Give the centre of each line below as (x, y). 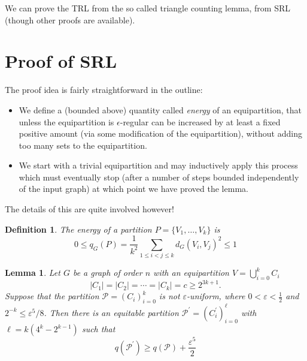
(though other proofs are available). (70, 19)
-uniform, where (216, 296)
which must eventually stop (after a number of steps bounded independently (159, 177)
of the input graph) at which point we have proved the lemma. (133, 189)
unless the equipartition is (66, 121)
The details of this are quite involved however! (89, 209)
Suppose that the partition (52, 296)
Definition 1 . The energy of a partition (78, 229)
